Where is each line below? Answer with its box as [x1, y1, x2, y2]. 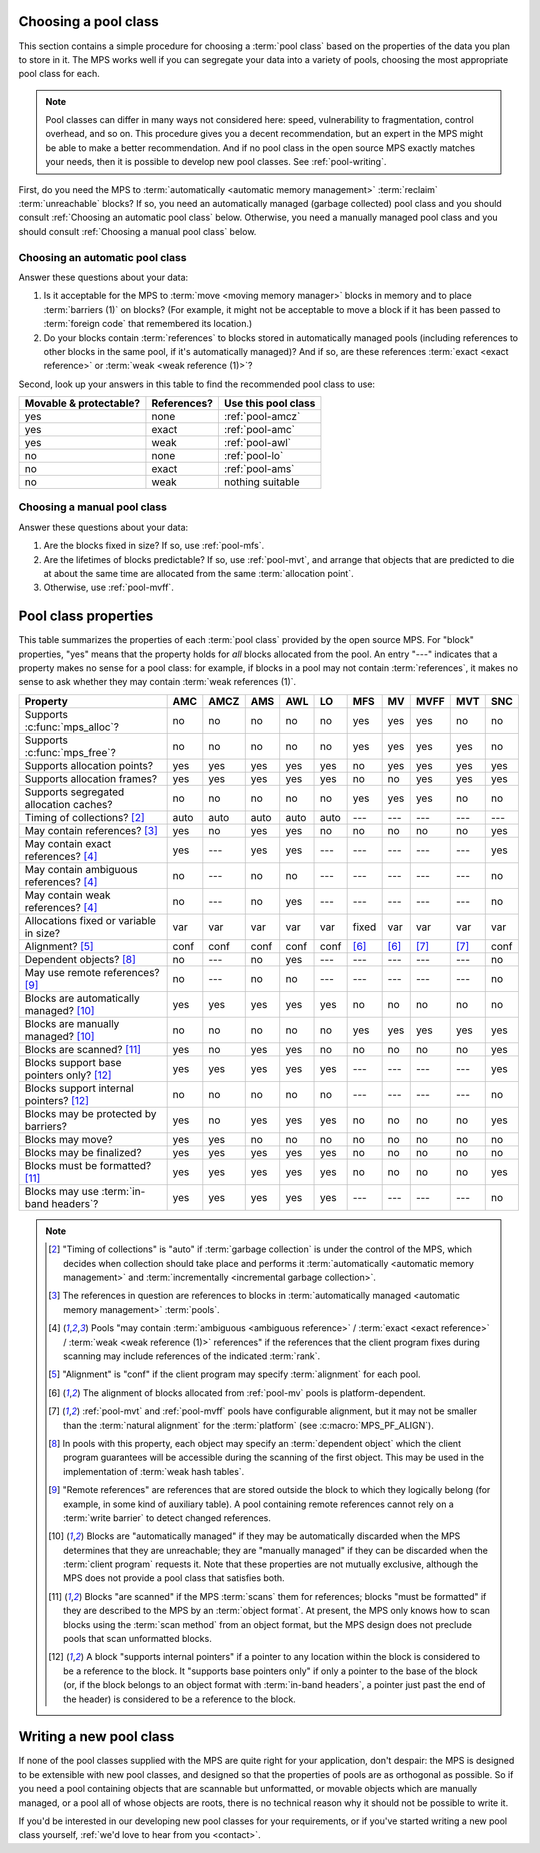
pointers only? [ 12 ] [24, 1068, 112, 1082]
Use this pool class [223, 396, 316, 410]
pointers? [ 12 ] [24, 1093, 89, 1107]
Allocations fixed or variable [24, 913, 157, 927]
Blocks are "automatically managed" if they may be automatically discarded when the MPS [86, 1530, 461, 1542]
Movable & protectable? [24, 396, 140, 410]
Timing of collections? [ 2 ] [24, 810, 145, 824]
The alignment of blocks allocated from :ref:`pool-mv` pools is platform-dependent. [82, 1386, 426, 1399]
